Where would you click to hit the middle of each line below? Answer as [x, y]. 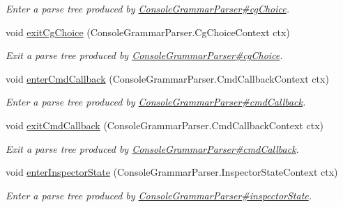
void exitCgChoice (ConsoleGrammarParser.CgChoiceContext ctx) [148, 32]
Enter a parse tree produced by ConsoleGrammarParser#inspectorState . [159, 195]
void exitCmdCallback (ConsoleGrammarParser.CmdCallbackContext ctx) [165, 125]
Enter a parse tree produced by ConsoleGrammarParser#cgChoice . [148, 8]
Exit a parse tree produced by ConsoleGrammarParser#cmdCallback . [152, 148]
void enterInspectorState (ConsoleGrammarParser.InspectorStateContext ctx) [172, 172]
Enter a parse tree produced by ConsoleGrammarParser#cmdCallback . [156, 102]
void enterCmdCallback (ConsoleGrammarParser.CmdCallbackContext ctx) [167, 78]
